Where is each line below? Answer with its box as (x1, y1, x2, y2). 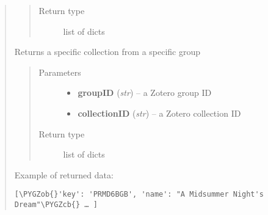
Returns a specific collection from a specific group (14, 45, 201, 58)
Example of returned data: (14, 168, 114, 181)
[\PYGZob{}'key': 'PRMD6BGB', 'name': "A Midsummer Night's (14, 190, 264, 199)
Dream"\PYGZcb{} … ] (14, 200, 98, 209)
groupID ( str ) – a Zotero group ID (78, 86, 212, 99)
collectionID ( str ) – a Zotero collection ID (78, 106, 241, 119)
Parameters (38, 65, 81, 78)
